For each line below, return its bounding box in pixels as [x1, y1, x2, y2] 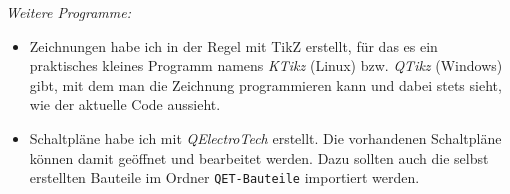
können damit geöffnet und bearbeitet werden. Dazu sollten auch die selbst [29, 147, 489, 168]
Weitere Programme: [6, 2, 131, 22]
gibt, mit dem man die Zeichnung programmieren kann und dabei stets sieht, [29, 74, 502, 95]
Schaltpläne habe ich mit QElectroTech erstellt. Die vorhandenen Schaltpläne [29, 127, 502, 148]
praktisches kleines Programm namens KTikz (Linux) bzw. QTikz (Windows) [29, 55, 503, 76]
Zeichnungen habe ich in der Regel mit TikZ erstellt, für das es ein [29, 35, 438, 56]
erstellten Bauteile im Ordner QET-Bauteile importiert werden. [29, 167, 420, 188]
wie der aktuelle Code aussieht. [29, 94, 221, 115]
